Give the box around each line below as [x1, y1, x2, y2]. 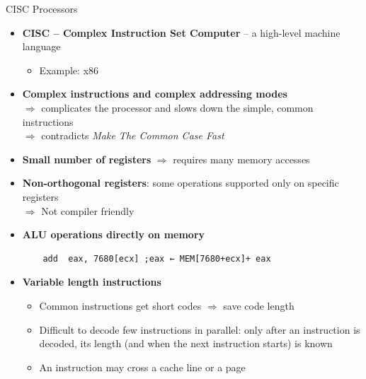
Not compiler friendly [41, 203, 135, 218]
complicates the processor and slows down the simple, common [41, 100, 314, 115]
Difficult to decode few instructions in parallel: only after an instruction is [39, 322, 360, 337]
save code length [223, 298, 294, 313]
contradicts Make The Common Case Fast [41, 128, 224, 143]
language [22, 39, 61, 54]
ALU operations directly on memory [22, 227, 205, 242]
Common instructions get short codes [39, 298, 202, 313]
